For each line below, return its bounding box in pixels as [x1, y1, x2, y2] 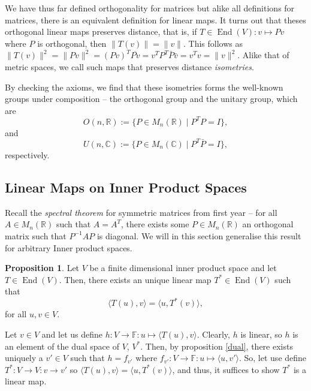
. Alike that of [237, 49, 289, 61]
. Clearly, [197, 327, 230, 340]
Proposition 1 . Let [5, 261, 80, 274]
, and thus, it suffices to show [172, 363, 280, 375]
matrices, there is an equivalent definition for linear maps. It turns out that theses [5, 13, 306, 26]
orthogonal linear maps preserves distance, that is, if [5, 25, 197, 38]
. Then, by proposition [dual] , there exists [140, 339, 293, 352]
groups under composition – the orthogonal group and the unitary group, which [5, 92, 298, 105]
